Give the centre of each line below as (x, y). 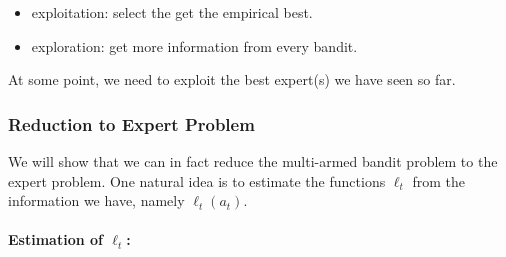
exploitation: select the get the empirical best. (172, 12)
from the (438, 180)
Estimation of (55, 239)
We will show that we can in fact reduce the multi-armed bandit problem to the (253, 161)
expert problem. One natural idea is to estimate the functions (197, 180)
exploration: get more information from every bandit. (194, 45)
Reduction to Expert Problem (131, 123)
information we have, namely (96, 200)
